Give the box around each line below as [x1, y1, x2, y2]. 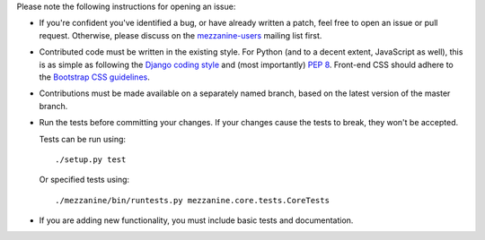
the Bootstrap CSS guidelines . [39, 72, 150, 82]
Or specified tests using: [39, 175, 130, 185]
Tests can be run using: [39, 133, 126, 144]
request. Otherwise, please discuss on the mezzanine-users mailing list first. [39, 30, 322, 40]
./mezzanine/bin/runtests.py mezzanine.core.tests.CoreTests [55, 195, 330, 205]
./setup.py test [55, 154, 127, 165]
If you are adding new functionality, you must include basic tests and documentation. [39, 215, 354, 226]
